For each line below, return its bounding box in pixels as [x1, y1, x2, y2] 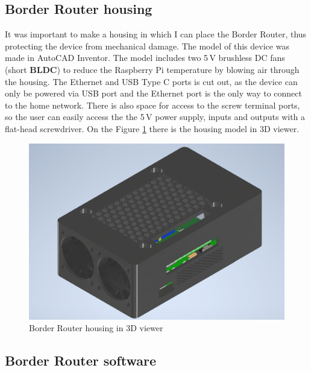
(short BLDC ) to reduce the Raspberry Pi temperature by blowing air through [5, 63, 300, 75]
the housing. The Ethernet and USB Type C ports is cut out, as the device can [5, 75, 298, 87]
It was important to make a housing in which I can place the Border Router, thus [5, 28, 307, 40]
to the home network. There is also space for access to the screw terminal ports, [5, 98, 300, 111]
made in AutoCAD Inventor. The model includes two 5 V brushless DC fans [5, 51, 285, 64]
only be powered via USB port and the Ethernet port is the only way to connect [5, 87, 302, 100]
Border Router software [5, 351, 156, 370]
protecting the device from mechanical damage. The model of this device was [5, 39, 289, 52]
